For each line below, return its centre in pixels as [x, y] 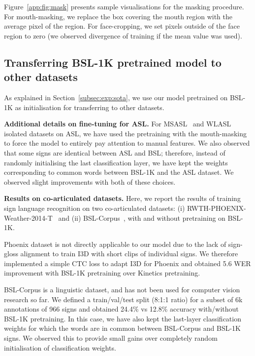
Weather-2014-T [28, 218]
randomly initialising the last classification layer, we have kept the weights [116, 162]
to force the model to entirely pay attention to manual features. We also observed [127, 143]
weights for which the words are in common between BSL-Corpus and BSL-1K [123, 328]
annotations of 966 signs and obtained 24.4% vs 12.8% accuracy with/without [121, 309]
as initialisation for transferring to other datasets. [90, 107]
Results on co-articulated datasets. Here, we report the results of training [122, 198]
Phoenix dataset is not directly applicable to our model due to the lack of [115, 244]
